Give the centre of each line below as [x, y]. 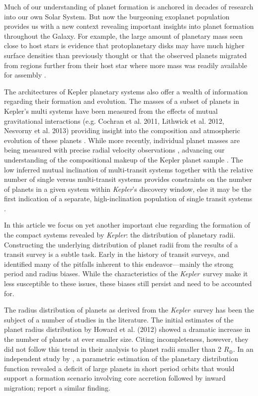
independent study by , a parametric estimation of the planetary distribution [121, 358]
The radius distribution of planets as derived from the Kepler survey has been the [129, 310]
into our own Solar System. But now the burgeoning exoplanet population [117, 16]
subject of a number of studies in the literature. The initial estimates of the [119, 319]
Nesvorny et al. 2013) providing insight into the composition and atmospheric [122, 130]
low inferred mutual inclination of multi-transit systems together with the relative [129, 169]
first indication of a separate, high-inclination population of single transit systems [128, 198]
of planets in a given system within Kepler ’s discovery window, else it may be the [128, 189]
